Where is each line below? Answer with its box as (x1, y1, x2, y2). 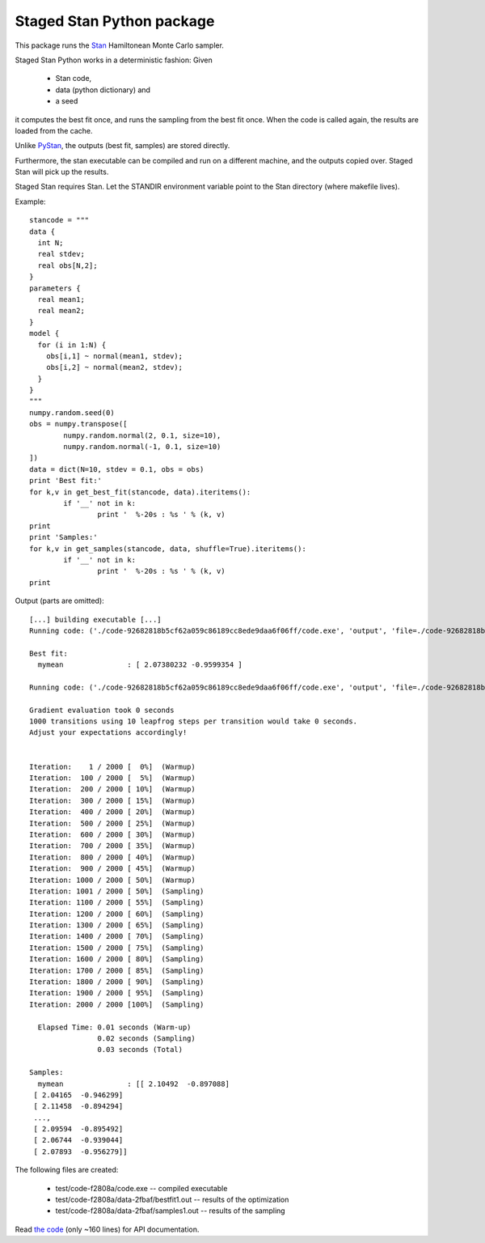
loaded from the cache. (15, 125, 93, 135)
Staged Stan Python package (15, 12, 215, 30)
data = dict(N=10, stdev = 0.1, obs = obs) (29, 465, 205, 473)
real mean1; (37, 295, 85, 303)
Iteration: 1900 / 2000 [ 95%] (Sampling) (29, 988, 205, 998)
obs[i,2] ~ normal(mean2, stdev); (45, 363, 183, 372)
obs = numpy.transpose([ (29, 419, 128, 429)
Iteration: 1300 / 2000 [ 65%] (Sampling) (29, 921, 205, 930)
